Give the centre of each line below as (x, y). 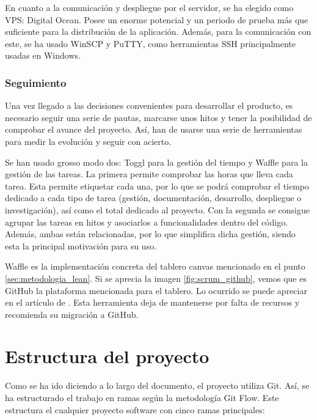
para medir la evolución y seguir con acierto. (88, 141)
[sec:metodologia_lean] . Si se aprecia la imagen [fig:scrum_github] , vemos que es (156, 278)
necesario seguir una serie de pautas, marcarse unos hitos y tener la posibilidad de (158, 117)
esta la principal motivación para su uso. (81, 245)
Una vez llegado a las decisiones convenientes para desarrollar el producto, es (149, 105)
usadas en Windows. (43, 55)
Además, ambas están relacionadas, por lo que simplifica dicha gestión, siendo (150, 234)
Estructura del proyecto (107, 356)
